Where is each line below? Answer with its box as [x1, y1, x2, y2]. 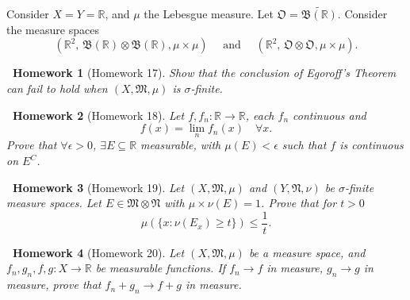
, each [245, 106, 274, 123]
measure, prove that [6, 276, 102, 293]
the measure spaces [6, 21, 99, 37]
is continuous [339, 137, 404, 153]
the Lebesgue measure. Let [144, 6, 274, 22]
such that [282, 137, 327, 153]
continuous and [293, 106, 366, 123]
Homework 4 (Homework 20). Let [13, 244, 185, 260]
